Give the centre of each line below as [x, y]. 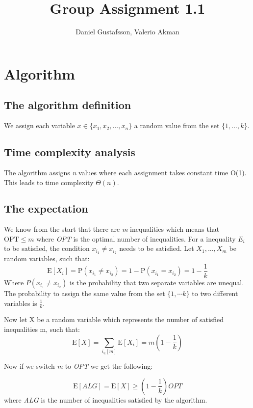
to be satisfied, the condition [47, 248]
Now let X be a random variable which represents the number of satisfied [114, 319]
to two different [215, 293]
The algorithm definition [68, 105]
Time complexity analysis [70, 152]
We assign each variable [39, 125]
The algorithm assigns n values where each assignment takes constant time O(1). [125, 172]
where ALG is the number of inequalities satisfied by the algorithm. [106, 399]
